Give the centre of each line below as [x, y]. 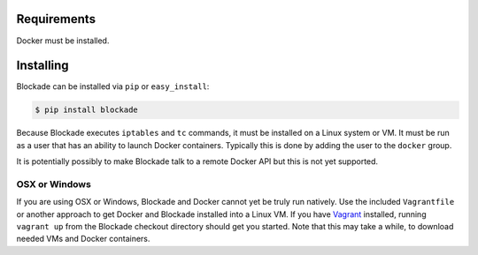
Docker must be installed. [63, 41]
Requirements [56, 19]
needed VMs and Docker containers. [83, 239]
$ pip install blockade [87, 110]
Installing [43, 66]
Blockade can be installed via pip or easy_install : [113, 86]
